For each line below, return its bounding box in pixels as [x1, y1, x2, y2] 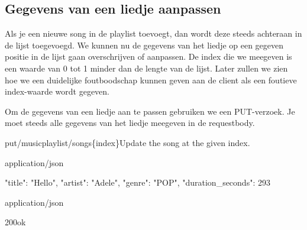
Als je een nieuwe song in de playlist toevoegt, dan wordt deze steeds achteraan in [5, 27, 302, 40]
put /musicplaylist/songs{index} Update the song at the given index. [5, 136, 250, 148]
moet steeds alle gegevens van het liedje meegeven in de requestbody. [5, 116, 255, 129]
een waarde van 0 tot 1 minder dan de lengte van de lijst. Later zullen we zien [5, 61, 288, 74]
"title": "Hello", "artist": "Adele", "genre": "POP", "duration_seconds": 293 [5, 176, 270, 189]
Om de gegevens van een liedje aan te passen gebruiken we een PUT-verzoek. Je [5, 105, 295, 117]
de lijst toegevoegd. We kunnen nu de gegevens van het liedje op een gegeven [5, 38, 284, 51]
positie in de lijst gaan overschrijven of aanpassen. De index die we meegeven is [5, 50, 292, 63]
